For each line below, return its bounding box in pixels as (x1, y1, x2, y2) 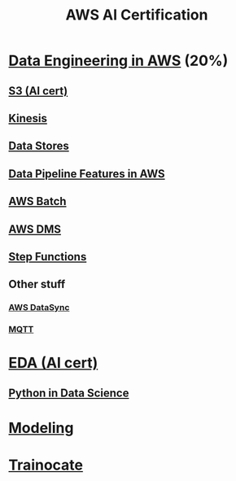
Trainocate (8, 456, 84, 474)
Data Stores (8, 139, 69, 153)
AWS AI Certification (65, 6, 208, 24)
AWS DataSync (8, 302, 70, 313)
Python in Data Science (8, 386, 129, 400)
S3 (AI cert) (8, 84, 68, 98)
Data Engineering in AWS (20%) (8, 51, 229, 70)
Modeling (8, 418, 74, 437)
